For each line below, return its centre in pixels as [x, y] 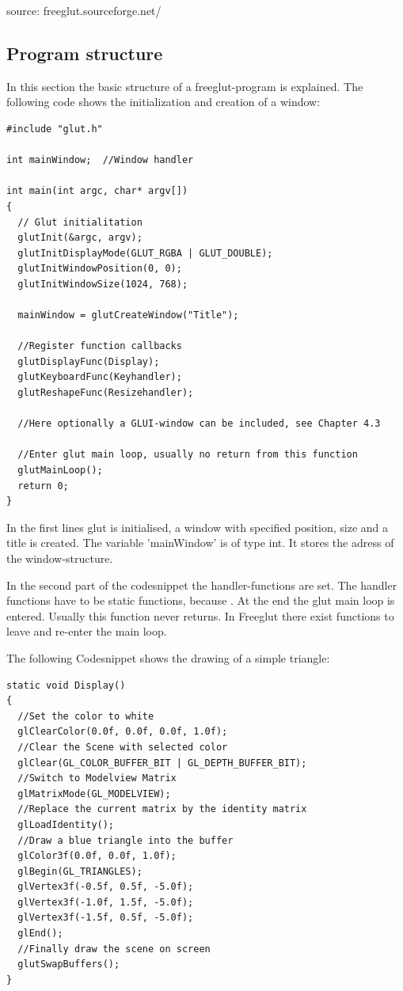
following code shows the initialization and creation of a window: [163, 102]
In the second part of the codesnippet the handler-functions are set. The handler [202, 585]
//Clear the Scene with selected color [123, 747]
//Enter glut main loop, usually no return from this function [188, 455]
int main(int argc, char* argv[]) [97, 191]
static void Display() [66, 685]
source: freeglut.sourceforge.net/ [84, 10]
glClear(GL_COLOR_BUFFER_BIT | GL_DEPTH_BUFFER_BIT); [162, 763]
